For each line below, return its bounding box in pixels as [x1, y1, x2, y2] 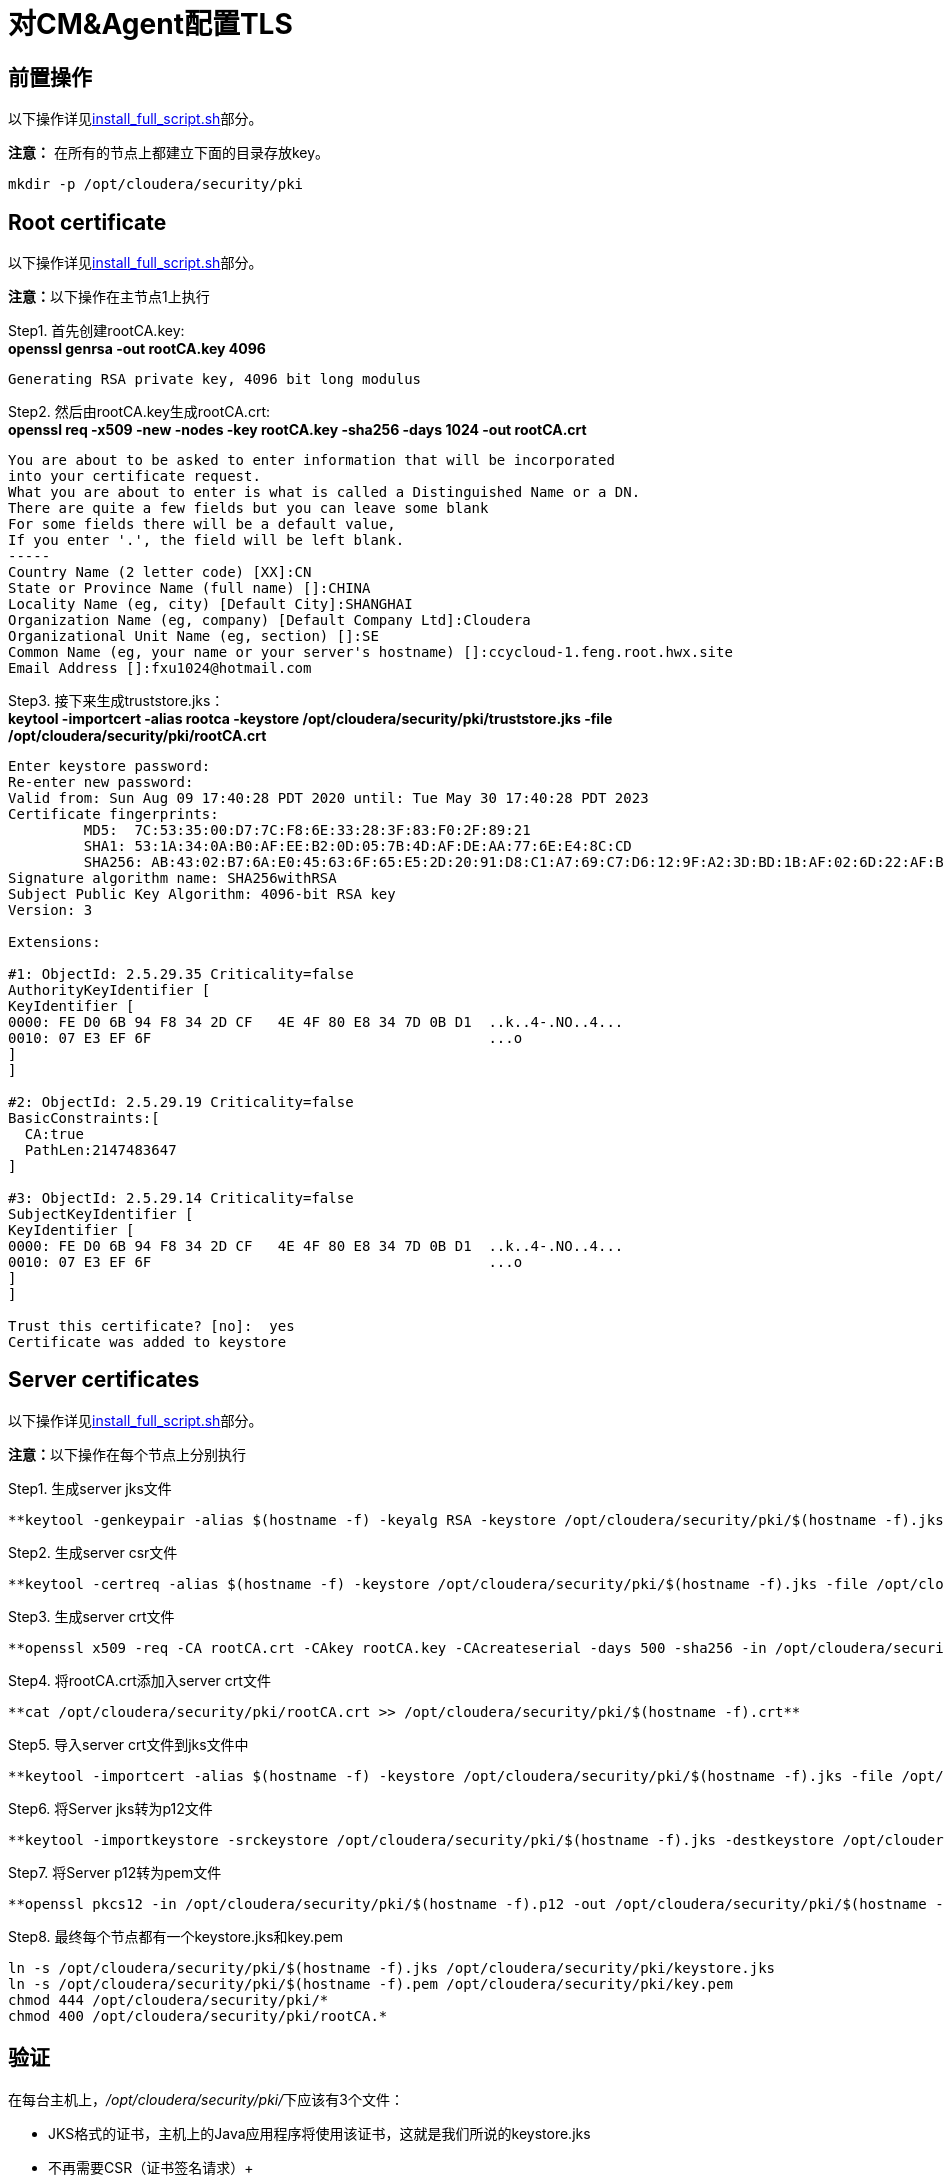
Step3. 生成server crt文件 [8, 1607, 175, 1625]
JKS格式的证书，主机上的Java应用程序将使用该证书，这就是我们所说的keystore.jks [48, 2124, 591, 2142]
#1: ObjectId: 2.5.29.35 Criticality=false [8, 966, 354, 983]
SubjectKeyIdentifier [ [8, 1206, 194, 1223]
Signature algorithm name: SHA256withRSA [8, 870, 337, 887]
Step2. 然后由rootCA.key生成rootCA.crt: [8, 403, 271, 421]
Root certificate [8, 209, 167, 235]
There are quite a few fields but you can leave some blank [8, 500, 489, 517]
